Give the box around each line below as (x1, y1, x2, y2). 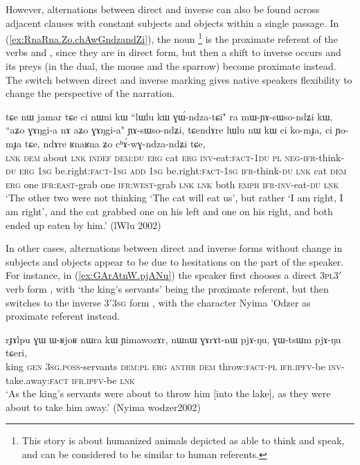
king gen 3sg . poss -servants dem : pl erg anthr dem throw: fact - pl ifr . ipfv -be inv (6, 358, 341, 373)
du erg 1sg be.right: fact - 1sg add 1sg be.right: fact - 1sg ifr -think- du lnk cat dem (6, 163, 347, 178)
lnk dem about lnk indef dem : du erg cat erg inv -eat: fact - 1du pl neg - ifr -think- (6, 149, 345, 164)
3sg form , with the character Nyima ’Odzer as (111, 295, 311, 309)
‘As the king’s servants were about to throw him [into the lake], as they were (6, 386, 331, 401)
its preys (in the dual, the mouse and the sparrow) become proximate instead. (6, 59, 336, 73)
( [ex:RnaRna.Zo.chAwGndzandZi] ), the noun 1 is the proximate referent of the (6, 30, 338, 46)
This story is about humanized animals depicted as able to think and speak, (21, 433, 345, 448)
